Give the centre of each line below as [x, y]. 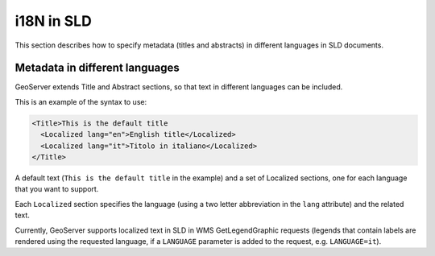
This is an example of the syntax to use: [81, 101]
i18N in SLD [53, 21]
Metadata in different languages [97, 68]
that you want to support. [57, 189]
